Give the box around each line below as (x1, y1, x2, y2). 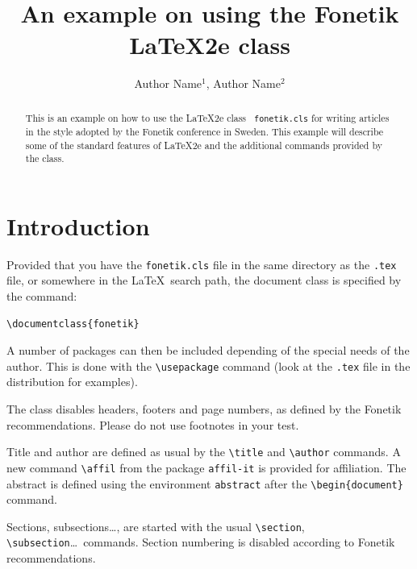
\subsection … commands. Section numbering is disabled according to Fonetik (6, 534, 395, 550)
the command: (6, 288, 77, 304)
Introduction (6, 209, 150, 242)
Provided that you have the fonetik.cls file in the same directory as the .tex (6, 255, 397, 272)
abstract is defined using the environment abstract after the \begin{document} (6, 475, 403, 492)
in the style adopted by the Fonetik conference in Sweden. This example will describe (25, 124, 384, 138)
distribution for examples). (6, 373, 138, 390)
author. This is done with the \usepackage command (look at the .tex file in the (6, 357, 411, 374)
